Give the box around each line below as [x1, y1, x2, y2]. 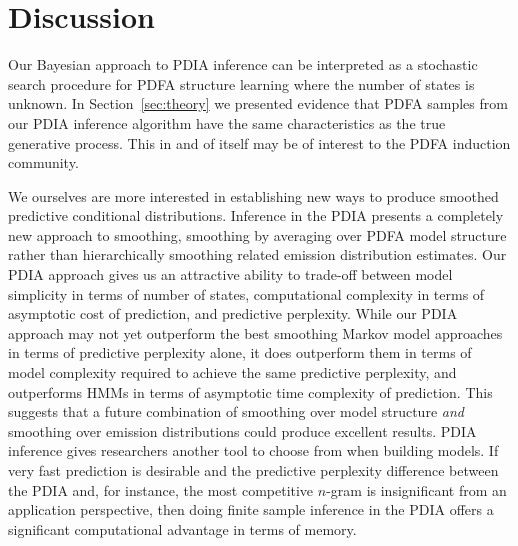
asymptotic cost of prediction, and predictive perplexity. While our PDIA [8, 303, 458, 324]
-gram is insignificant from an [326, 479, 507, 500]
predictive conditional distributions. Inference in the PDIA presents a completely [8, 205, 504, 226]
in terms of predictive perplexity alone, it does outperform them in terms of [8, 342, 472, 363]
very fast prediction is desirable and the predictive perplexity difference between [8, 460, 499, 480]
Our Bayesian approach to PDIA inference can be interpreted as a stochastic [8, 54, 478, 75]
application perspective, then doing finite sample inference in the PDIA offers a [8, 499, 494, 520]
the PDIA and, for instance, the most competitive [8, 479, 314, 500]
